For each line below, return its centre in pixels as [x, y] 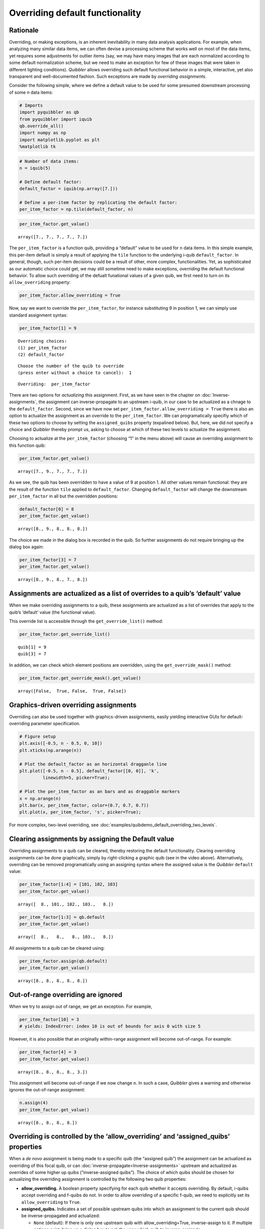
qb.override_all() [41, 126]
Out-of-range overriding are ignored [66, 995]
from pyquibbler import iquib [56, 119]
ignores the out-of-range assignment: [47, 1090]
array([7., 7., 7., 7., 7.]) [53, 237]
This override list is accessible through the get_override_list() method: [86, 621]
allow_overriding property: [40, 282]
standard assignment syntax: [38, 315]
